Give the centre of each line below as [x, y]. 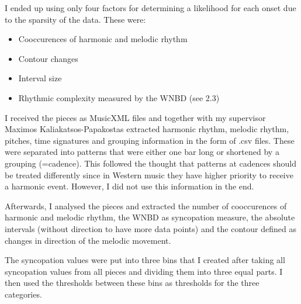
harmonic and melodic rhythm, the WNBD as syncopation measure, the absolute [150, 217]
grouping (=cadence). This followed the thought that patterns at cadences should [150, 163]
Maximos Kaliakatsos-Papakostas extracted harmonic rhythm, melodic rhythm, [147, 129]
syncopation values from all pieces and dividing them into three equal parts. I [144, 271]
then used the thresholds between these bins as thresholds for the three [132, 283]
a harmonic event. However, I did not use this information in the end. [129, 186]
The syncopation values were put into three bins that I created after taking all [145, 260]
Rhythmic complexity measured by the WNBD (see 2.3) [119, 97]
